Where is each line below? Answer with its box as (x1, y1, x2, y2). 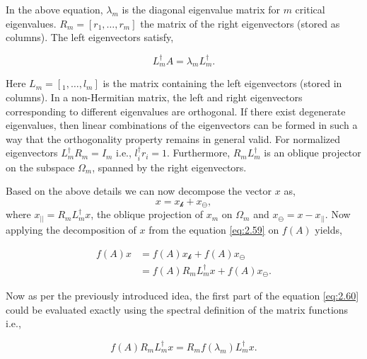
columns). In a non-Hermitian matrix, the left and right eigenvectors (6, 89, 303, 104)
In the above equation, (6, 2, 103, 16)
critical (295, 2, 325, 16)
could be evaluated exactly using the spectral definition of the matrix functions (6, 302, 349, 317)
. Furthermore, (167, 145, 231, 160)
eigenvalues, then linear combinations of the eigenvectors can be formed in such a (6, 118, 358, 132)
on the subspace (6, 159, 75, 174)
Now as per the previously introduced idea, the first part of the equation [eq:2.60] (6, 288, 359, 303)
